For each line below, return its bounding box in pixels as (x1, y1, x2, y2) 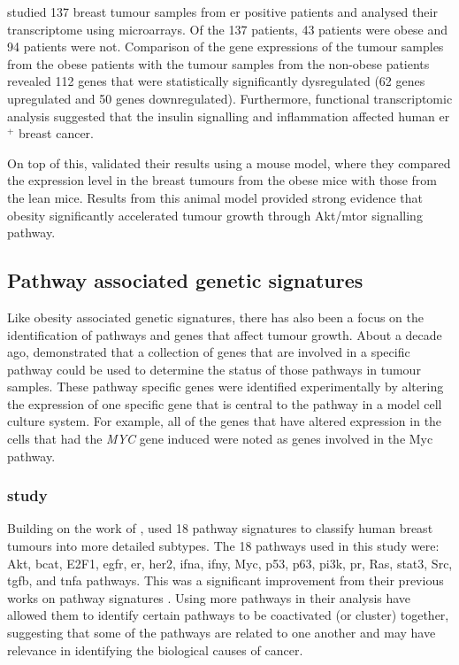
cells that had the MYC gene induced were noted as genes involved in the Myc (7, 429, 433, 448)
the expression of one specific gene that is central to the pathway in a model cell (7, 394, 442, 413)
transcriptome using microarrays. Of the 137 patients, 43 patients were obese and (7, 19, 448, 38)
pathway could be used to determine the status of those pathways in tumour (7, 360, 421, 378)
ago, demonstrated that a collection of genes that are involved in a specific (7, 343, 410, 361)
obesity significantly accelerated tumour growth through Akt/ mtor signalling (7, 205, 423, 224)
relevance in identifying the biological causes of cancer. (7, 640, 303, 659)
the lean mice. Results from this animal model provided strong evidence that (7, 188, 423, 206)
